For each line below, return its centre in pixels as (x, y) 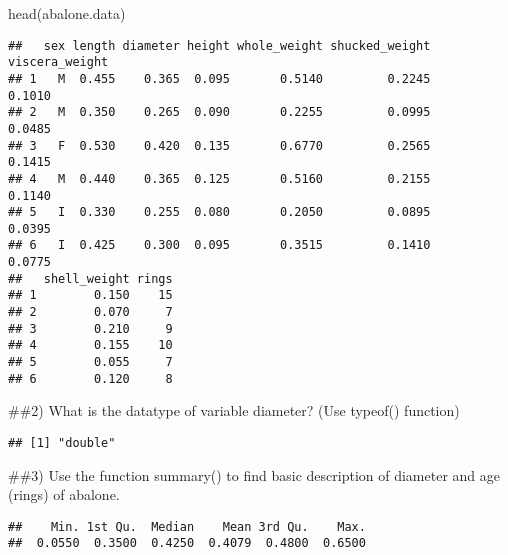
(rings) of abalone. (64, 494)
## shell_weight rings (90, 278)
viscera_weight (58, 62)
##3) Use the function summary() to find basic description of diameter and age (254, 474)
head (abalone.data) (67, 13)
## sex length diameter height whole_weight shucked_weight (219, 45)
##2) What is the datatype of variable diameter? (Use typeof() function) (234, 410)
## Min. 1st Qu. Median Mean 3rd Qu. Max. (187, 526)
